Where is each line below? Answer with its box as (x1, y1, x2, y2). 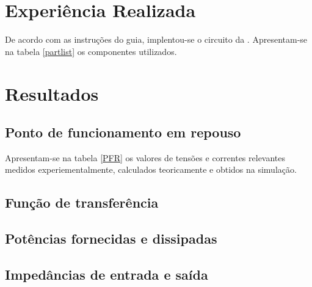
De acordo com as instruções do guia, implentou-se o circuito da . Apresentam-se (5, 33, 308, 46)
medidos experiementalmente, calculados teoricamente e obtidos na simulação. (5, 163, 297, 176)
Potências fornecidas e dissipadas (5, 229, 217, 248)
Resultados (5, 81, 99, 106)
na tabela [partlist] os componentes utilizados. (5, 45, 177, 57)
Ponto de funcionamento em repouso (5, 123, 241, 142)
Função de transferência (5, 193, 159, 212)
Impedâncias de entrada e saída (5, 265, 208, 284)
